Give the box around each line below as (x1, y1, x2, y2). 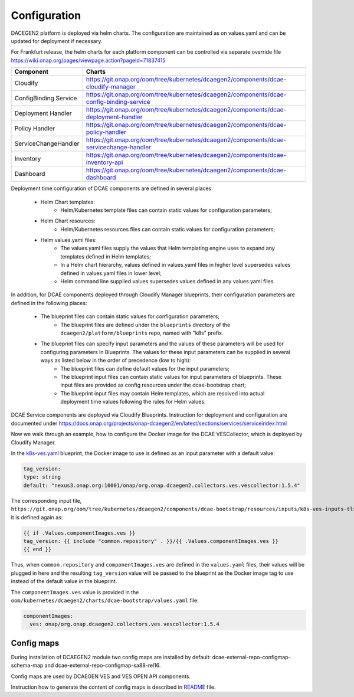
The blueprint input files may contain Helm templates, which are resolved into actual (60, 390, 265, 397)
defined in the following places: (11, 299, 87, 306)
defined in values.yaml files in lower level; (60, 269, 162, 277)
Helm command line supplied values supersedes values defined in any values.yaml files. (60, 278, 276, 285)
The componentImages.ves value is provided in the (11, 588, 139, 595)
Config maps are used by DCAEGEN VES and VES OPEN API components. (11, 673, 191, 680)
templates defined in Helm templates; (60, 253, 152, 260)
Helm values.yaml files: (40, 237, 97, 244)
